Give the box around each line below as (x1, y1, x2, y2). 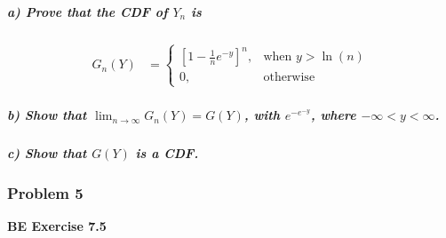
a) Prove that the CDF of (7, 2, 168, 20)
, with (243, 106, 280, 124)
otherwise (263, 71, 315, 84)
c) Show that (7, 144, 87, 163)
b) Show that (7, 106, 87, 124)
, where (310, 106, 356, 124)
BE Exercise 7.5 (7, 217, 107, 235)
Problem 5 (7, 182, 84, 204)
